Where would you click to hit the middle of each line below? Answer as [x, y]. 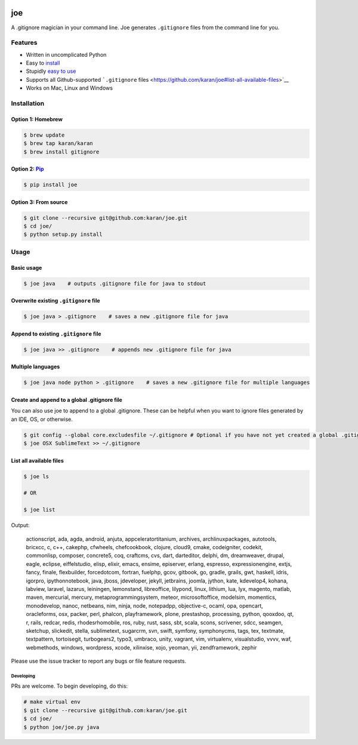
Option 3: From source [39, 202]
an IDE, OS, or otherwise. [42, 419]
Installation [28, 103]
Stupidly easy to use [51, 71]
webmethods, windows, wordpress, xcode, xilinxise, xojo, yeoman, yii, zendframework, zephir [141, 647]
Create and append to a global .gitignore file [67, 399]
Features [24, 43]
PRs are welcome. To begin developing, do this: [70, 686]
